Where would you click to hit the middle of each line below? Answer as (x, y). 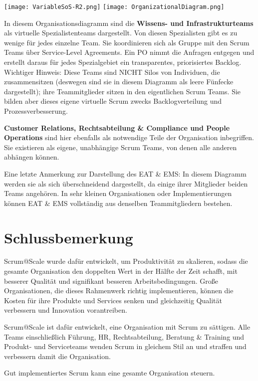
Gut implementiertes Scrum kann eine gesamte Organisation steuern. (110, 373)
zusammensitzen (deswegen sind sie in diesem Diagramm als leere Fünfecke (119, 82)
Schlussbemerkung (69, 237)
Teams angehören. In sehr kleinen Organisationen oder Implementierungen (118, 193)
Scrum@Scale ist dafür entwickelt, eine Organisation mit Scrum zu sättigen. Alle (127, 327)
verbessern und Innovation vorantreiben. (66, 310)
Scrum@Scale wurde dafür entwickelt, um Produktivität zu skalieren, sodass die (126, 261)
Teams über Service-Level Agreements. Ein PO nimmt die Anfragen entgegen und (129, 52)
